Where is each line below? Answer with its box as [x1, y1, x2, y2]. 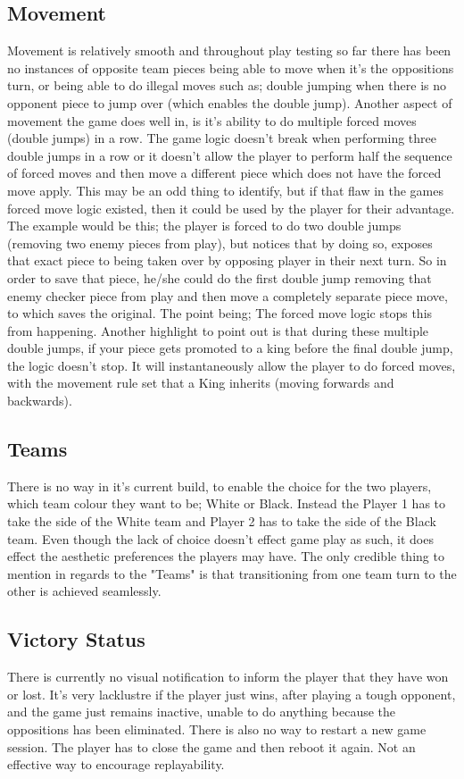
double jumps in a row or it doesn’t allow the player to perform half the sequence [7, 146, 452, 164]
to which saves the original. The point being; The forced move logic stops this [7, 304, 433, 322]
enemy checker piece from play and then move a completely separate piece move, [7, 286, 448, 305]
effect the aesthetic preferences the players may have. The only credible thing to [7, 547, 444, 565]
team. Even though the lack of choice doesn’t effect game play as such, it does [7, 529, 434, 548]
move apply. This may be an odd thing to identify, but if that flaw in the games [7, 180, 444, 199]
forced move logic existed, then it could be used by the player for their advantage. [7, 198, 455, 217]
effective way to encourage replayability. [7, 755, 225, 774]
